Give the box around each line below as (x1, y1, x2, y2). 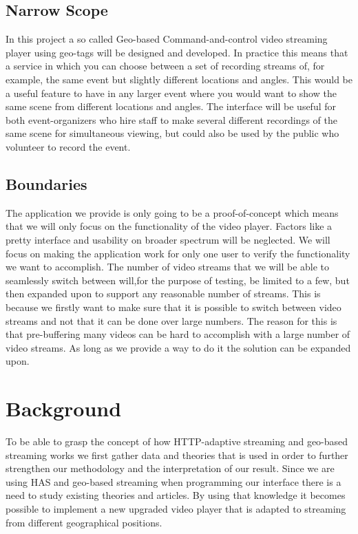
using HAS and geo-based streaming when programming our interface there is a (6, 474, 341, 489)
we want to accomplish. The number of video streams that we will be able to (6, 259, 330, 274)
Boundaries (6, 173, 87, 194)
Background (6, 394, 122, 423)
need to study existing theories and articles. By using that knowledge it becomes (6, 488, 346, 502)
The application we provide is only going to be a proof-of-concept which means (6, 205, 339, 220)
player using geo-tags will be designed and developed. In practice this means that (6, 45, 348, 59)
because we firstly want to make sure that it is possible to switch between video (6, 299, 341, 314)
